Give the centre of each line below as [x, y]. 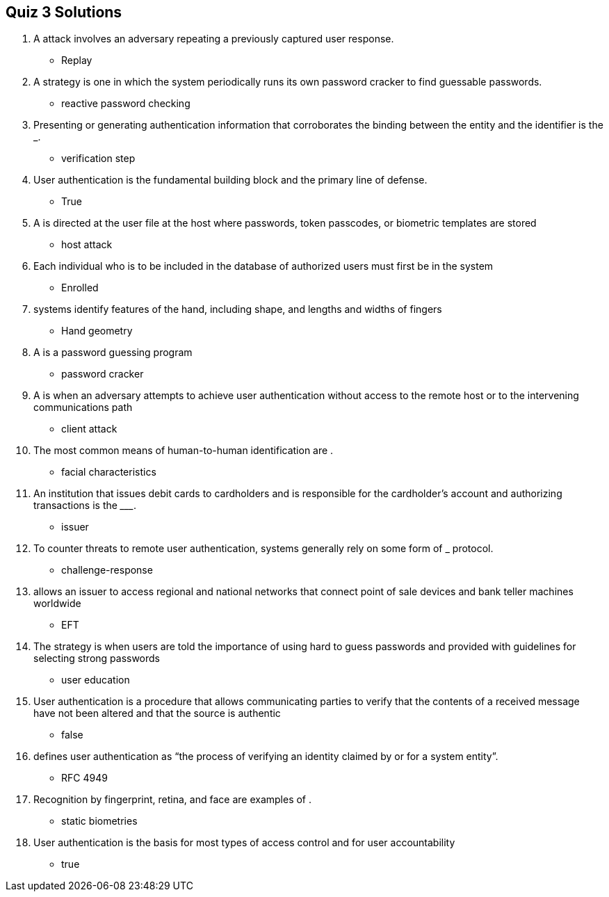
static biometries [99, 821]
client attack [89, 429]
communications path [83, 407]
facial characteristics [109, 472]
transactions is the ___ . [85, 506]
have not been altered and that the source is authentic [157, 713]
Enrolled [80, 288]
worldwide [57, 604]
